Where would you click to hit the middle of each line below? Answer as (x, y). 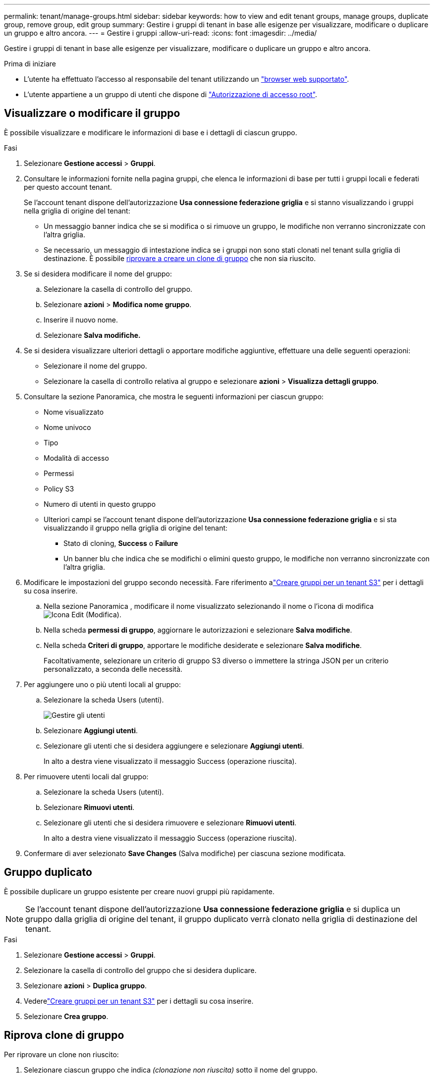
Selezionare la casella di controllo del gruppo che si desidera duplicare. (140, 970)
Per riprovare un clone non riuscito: (61, 1054)
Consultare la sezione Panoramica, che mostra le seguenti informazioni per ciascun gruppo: (174, 396)
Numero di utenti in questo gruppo (100, 504)
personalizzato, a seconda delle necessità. (113, 669)
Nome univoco (67, 427)
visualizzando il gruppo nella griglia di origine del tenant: (136, 528)
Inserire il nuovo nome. (81, 320)
